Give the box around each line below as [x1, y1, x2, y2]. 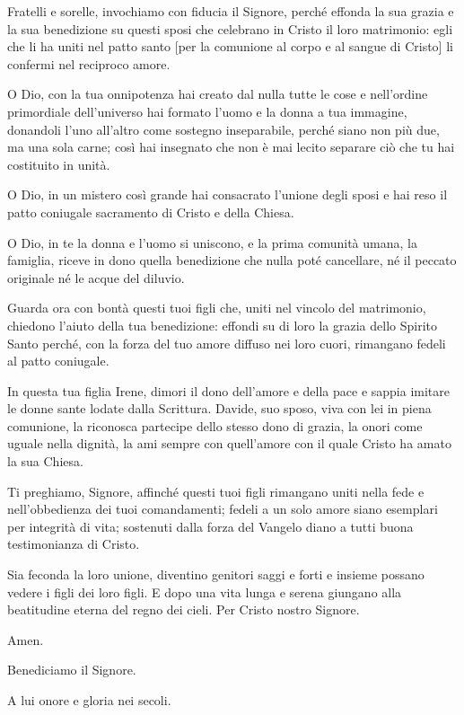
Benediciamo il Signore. [7, 660, 136, 679]
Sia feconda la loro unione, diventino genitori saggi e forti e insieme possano [7, 565, 425, 584]
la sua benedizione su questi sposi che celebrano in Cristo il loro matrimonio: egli [7, 19, 453, 38]
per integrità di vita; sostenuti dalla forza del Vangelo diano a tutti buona [7, 516, 414, 535]
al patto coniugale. [7, 351, 109, 370]
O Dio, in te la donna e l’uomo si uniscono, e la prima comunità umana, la [7, 233, 417, 252]
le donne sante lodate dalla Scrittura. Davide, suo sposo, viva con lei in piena [7, 399, 432, 418]
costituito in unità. [7, 154, 110, 173]
